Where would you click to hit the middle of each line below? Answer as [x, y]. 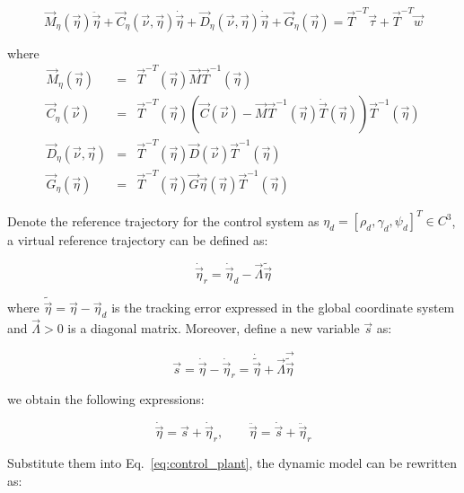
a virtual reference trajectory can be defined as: [138, 240]
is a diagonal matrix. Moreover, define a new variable [214, 328]
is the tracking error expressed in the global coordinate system [283, 308]
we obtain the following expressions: [106, 399]
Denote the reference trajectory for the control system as [163, 220]
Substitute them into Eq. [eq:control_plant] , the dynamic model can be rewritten [232, 463]
